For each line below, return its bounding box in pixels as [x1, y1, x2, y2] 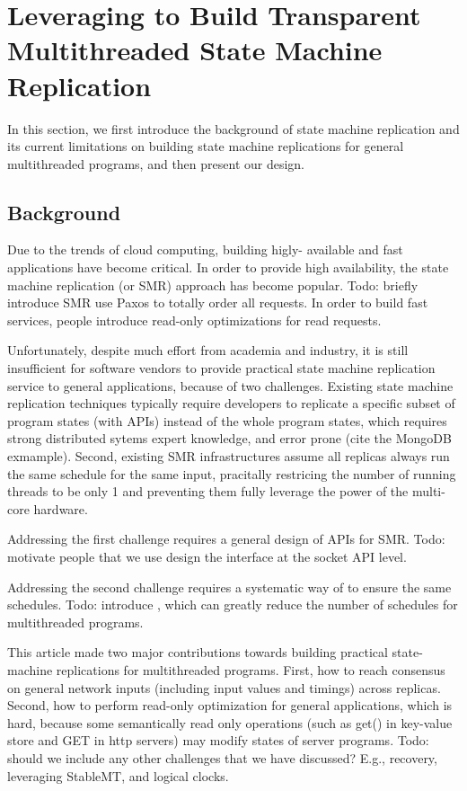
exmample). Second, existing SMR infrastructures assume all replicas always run [7, 447, 450, 466]
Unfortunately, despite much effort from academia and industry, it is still [7, 341, 409, 360]
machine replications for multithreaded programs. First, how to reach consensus [7, 660, 445, 679]
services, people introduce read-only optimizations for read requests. [7, 310, 382, 329]
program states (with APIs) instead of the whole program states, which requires [7, 411, 447, 430]
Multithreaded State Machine [7, 31, 383, 68]
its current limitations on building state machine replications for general [7, 137, 404, 156]
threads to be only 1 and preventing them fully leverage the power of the [7, 482, 409, 501]
